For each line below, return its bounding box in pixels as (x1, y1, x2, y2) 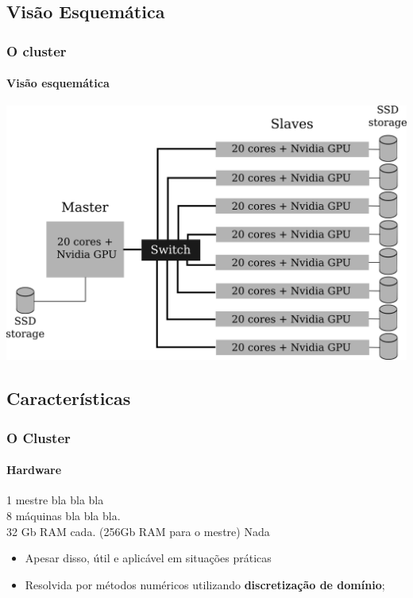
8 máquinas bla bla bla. (6, 507, 121, 523)
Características (6, 386, 131, 411)
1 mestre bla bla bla (6, 492, 104, 508)
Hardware (6, 461, 62, 478)
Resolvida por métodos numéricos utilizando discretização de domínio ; (25, 576, 385, 592)
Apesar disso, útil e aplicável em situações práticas (25, 550, 272, 566)
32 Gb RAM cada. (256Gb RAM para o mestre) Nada (6, 523, 270, 539)
